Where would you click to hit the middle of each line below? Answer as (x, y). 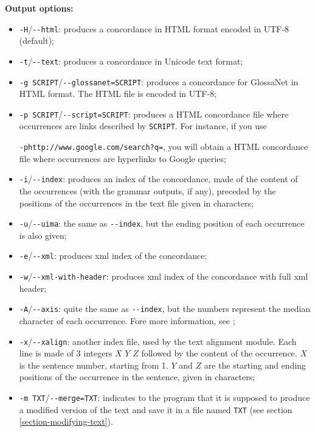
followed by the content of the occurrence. (219, 353)
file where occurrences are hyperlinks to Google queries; (123, 158)
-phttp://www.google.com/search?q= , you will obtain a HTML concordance (164, 147)
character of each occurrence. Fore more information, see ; (127, 320)
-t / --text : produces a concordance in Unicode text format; (131, 61)
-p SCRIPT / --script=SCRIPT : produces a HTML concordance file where (154, 114)
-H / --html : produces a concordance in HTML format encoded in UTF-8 (154, 28)
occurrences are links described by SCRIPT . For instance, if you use (143, 126)
